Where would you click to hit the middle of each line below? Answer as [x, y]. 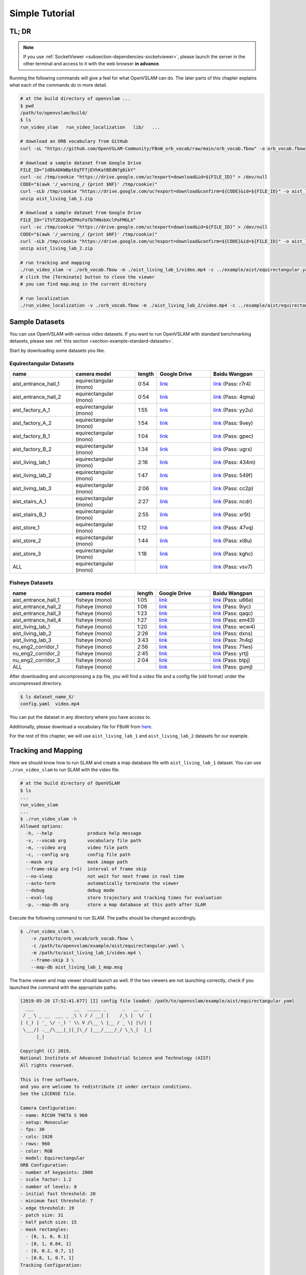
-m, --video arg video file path [77, 847]
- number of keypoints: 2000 [57, 1172]
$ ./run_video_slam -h [48, 819]
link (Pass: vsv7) [233, 567]
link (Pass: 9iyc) [232, 606]
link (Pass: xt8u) [233, 541]
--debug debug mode [70, 890]
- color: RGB [36, 1151]
